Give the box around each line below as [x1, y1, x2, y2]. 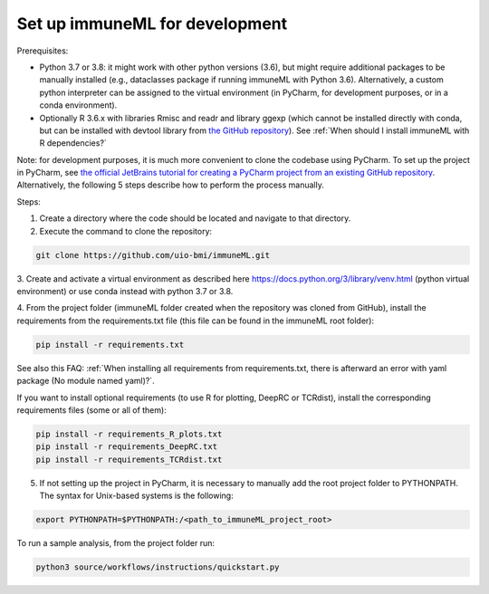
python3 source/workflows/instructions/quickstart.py [35, 562, 280, 572]
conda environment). [39, 100, 118, 110]
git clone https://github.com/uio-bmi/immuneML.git [35, 250, 271, 260]
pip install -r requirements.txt [35, 340, 185, 350]
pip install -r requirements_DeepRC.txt [35, 442, 217, 452]
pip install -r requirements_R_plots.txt [35, 428, 223, 439]
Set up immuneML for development [16, 14, 288, 34]
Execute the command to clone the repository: [39, 225, 213, 236]
